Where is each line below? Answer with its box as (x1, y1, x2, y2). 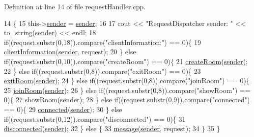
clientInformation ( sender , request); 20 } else (4, 46, 136, 57)
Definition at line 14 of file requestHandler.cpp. (4, 1, 146, 11)
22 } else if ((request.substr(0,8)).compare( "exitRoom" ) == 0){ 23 (4, 66, 201, 76)
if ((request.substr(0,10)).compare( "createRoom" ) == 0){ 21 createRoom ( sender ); (4, 56, 248, 66)
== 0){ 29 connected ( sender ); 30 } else (4, 104, 122, 114)
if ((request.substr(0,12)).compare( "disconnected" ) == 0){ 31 (4, 114, 186, 124)
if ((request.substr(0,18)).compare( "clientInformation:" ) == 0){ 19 (4, 37, 201, 47)
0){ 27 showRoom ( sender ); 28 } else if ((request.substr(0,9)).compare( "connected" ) (4, 94, 250, 105)
